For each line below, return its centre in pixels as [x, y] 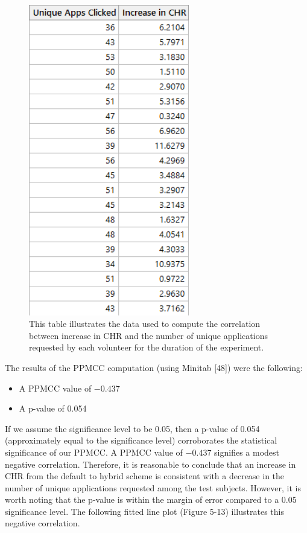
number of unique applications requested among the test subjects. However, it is [153, 487]
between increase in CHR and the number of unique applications [148, 335]
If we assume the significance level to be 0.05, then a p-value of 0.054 [132, 428]
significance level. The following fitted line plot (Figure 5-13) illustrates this [144, 511]
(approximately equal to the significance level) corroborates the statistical [141, 440]
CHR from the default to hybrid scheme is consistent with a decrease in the [145, 476]
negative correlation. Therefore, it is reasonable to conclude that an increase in [150, 464]
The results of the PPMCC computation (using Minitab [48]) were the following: [154, 367]
